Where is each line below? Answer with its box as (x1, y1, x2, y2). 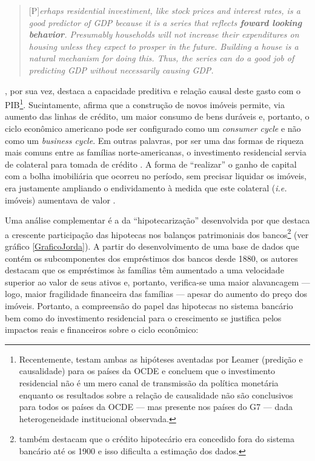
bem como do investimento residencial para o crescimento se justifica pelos (5, 311, 282, 324)
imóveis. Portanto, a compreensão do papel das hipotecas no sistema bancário (5, 299, 293, 312)
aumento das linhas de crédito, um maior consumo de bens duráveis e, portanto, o (5, 110, 310, 123)
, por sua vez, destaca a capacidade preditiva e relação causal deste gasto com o (5, 84, 301, 97)
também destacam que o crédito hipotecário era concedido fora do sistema (19, 432, 294, 445)
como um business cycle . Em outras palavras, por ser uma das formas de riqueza (5, 134, 304, 146)
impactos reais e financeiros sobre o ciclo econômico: (5, 323, 199, 336)
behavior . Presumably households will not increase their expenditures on (28, 28, 299, 41)
